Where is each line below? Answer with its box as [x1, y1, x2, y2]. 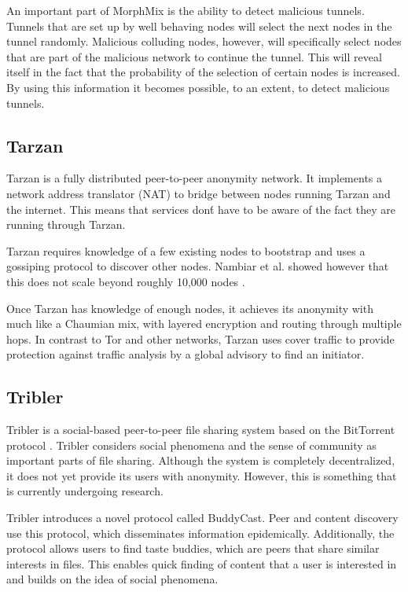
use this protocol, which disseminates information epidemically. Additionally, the [6, 524, 395, 541]
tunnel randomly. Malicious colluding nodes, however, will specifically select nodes [6, 33, 402, 50]
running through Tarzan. [6, 216, 126, 233]
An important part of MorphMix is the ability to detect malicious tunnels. [6, 2, 365, 18]
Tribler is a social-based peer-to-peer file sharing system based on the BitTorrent [6, 421, 395, 438]
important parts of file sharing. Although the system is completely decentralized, [6, 452, 395, 469]
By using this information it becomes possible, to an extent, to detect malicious [6, 79, 390, 95]
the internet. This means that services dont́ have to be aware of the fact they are [6, 200, 396, 217]
